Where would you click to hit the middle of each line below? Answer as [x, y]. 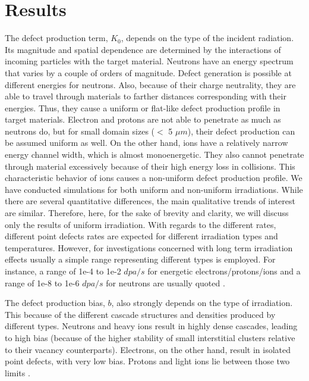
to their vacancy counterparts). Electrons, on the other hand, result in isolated [148, 349]
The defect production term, [56, 38]
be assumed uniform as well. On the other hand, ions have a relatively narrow [146, 143]
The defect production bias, [55, 303]
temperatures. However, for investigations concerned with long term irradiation [149, 247]
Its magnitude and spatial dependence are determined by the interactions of [143, 49]
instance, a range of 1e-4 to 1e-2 [63, 271]
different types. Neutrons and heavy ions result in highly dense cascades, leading [151, 326]
